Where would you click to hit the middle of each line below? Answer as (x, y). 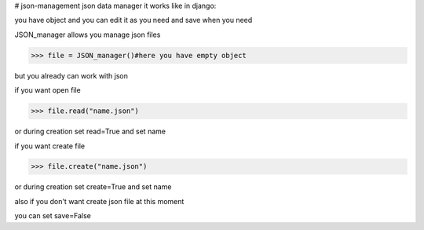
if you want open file (48, 90)
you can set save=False (53, 216)
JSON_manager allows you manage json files (88, 35)
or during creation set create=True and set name (93, 187)
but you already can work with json (71, 75)
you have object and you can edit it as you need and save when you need (133, 20)
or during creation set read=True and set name (90, 131)
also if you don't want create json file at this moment (99, 201)
